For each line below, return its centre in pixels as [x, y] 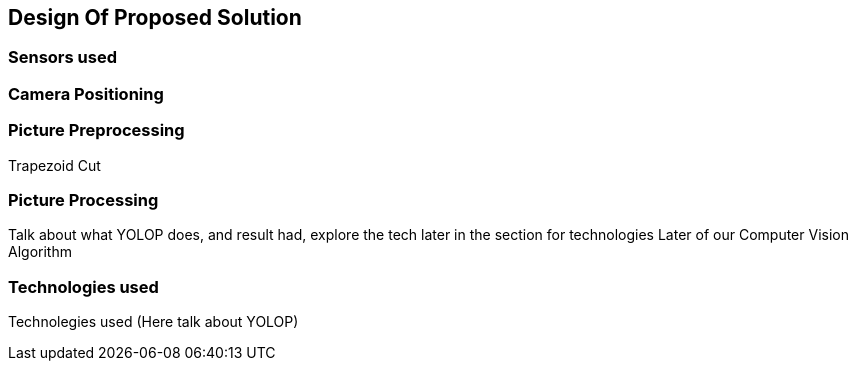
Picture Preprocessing [96, 130]
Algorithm [40, 252]
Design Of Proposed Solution [155, 17]
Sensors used [62, 57]
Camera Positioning [86, 93]
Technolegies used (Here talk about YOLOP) [153, 322]
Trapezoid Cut [54, 165]
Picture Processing [83, 199]
